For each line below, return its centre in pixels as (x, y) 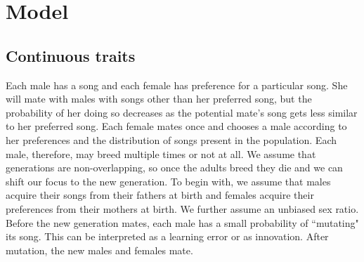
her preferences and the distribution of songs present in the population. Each (171, 139)
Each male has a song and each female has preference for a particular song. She (177, 85)
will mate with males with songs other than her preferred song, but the (159, 99)
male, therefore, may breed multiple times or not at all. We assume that (161, 153)
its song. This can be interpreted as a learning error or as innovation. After (167, 236)
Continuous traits (71, 55)
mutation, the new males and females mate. (99, 250)
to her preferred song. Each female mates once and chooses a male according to (176, 126)
